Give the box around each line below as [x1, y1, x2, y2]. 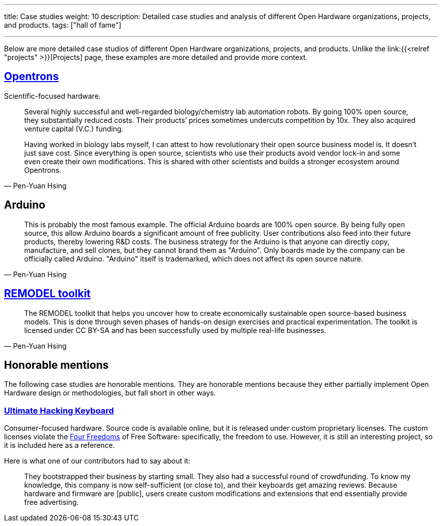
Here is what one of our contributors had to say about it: [4, 456, 190, 466]
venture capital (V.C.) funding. [24, 124, 124, 133]
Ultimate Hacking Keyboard [4, 405, 114, 416]
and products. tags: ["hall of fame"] [4, 21, 122, 29]
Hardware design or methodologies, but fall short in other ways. [4, 388, 216, 398]
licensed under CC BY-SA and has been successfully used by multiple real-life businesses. [24, 325, 326, 335]
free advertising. [24, 498, 79, 507]
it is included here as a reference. [4, 441, 115, 450]
